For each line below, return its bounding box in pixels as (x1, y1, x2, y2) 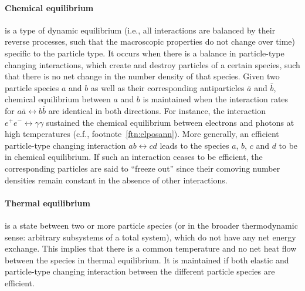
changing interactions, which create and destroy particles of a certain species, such (5, 58, 300, 71)
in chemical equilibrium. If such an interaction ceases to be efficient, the (5, 150, 263, 163)
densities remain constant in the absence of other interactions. (5, 173, 228, 186)
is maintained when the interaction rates (143, 93, 289, 105)
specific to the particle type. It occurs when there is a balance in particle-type (5, 46, 284, 59)
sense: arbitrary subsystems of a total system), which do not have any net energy (5, 230, 296, 243)
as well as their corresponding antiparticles (91, 81, 245, 93)
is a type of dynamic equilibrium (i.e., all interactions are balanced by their (5, 24, 276, 36)
